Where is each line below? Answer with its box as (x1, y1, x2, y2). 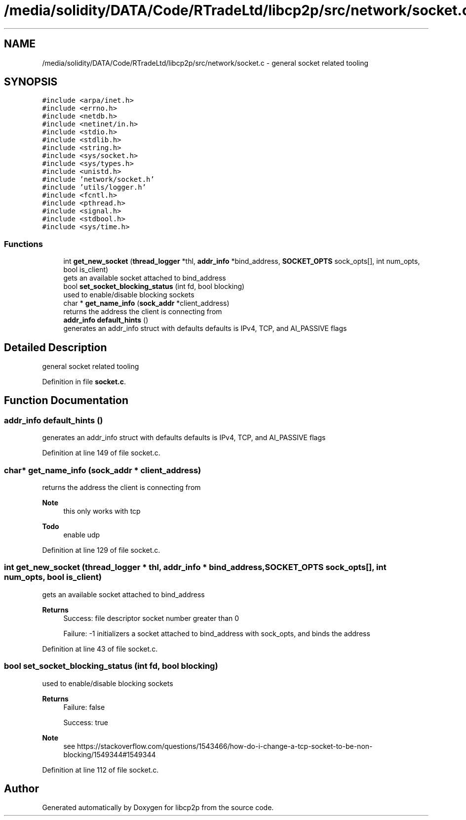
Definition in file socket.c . (42, 377, 126, 386)
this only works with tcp (63, 507, 141, 515)
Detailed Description (4, 341, 107, 354)
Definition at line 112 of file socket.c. (42, 765, 159, 774)
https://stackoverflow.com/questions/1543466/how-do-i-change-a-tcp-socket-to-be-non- (77, 741, 373, 750)
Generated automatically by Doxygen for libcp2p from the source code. (42, 803, 274, 812)
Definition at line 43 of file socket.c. (42, 644, 158, 653)
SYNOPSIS (4, 76, 58, 88)
